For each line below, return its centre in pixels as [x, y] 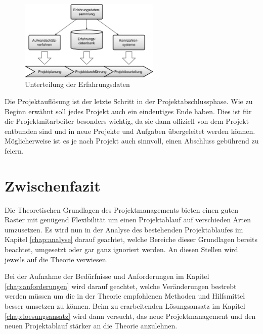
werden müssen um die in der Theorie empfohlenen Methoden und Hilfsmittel [125, 296]
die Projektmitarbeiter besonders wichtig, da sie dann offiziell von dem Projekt [127, 121]
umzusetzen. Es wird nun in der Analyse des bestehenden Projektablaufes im [124, 229]
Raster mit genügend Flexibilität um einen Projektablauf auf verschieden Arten [128, 220]
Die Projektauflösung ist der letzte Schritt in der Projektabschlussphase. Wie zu [129, 101]
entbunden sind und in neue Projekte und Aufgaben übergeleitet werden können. [130, 131]
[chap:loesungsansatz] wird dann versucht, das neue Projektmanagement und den [130, 316]
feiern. [14, 150]
